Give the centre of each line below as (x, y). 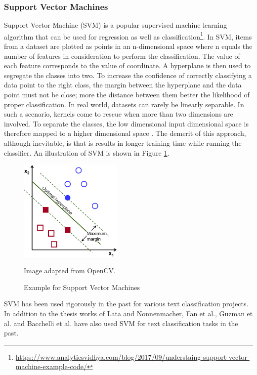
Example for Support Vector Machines (82, 287)
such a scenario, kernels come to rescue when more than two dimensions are (119, 114)
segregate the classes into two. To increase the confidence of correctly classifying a (128, 75)
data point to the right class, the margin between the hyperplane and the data (123, 85)
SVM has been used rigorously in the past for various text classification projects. (126, 304)
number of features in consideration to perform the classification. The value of (122, 56)
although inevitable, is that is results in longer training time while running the (123, 143)
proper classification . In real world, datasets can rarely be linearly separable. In (124, 104)
